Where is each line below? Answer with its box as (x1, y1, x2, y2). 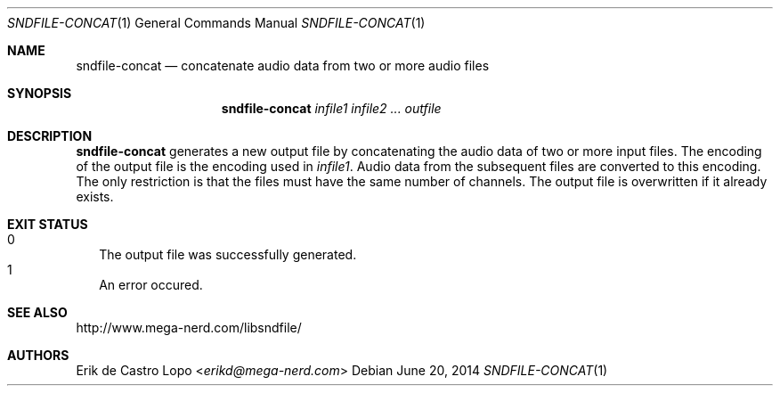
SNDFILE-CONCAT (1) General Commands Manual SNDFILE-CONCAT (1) (7, 15, 426, 30)
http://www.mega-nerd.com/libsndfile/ (76, 320, 302, 335)
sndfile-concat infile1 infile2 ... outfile (221, 101, 442, 116)
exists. (76, 189, 114, 204)
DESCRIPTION (7, 128, 93, 143)
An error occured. (99, 277, 203, 292)
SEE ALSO (7, 305, 68, 320)
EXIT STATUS (7, 217, 88, 232)
